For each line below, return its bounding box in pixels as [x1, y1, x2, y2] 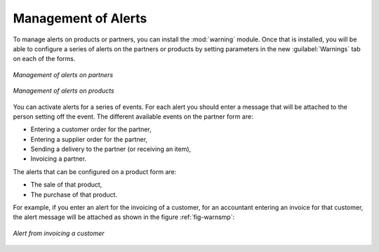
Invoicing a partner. [30, 154, 87, 163]
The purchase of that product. [30, 190, 118, 199]
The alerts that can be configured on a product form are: [13, 167, 177, 175]
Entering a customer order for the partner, [30, 125, 152, 133]
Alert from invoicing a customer [13, 229, 105, 237]
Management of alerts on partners [13, 70, 114, 79]
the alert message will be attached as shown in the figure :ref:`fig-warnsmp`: [13, 213, 235, 221]
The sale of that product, [30, 180, 102, 189]
